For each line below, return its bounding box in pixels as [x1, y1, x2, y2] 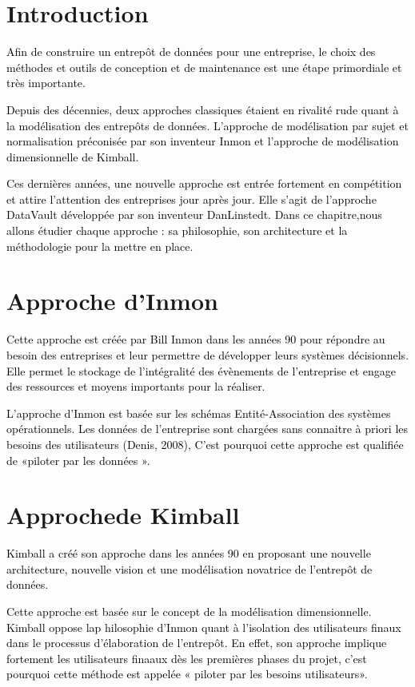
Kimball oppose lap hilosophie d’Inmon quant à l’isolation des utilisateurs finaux [6, 618, 401, 635]
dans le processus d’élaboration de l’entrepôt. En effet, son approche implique [6, 634, 387, 651]
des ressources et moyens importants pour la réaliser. [6, 378, 265, 395]
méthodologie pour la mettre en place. [6, 237, 194, 254]
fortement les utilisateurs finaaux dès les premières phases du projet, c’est [6, 649, 367, 666]
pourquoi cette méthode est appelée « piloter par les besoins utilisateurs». [6, 665, 368, 682]
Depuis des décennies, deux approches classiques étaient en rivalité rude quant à [6, 101, 399, 117]
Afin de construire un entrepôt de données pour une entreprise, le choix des [6, 43, 376, 60]
